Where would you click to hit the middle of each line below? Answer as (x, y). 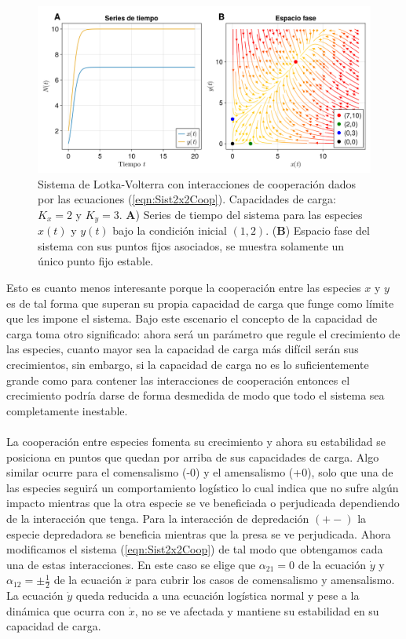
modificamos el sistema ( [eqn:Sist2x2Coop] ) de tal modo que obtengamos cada (195, 549)
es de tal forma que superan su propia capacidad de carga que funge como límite (200, 303)
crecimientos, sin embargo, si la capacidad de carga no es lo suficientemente (188, 364)
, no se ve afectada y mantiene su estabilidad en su (257, 610)
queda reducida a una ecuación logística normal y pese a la (218, 595)
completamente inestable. (67, 410)
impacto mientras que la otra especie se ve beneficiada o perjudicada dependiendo (203, 503)
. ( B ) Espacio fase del (318, 230)
